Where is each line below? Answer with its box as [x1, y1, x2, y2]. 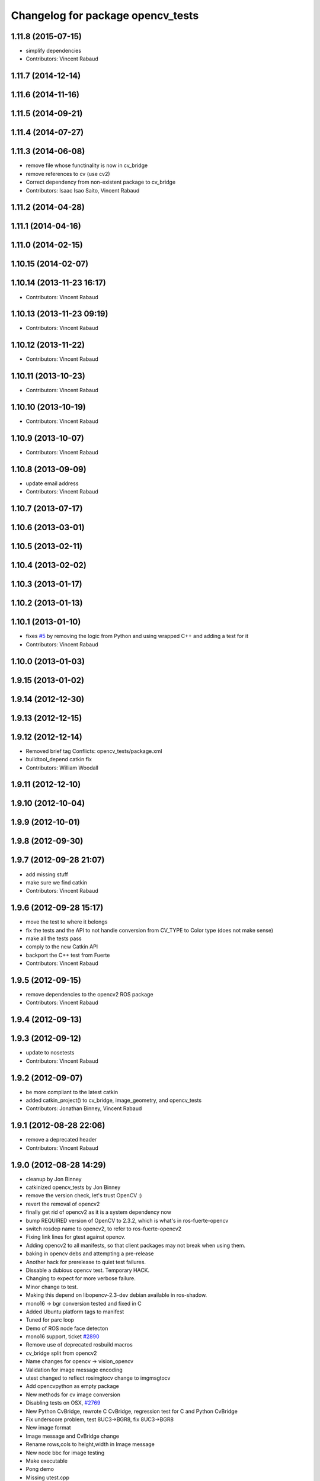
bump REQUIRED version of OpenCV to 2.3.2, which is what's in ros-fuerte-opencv [25, 1217, 229, 1224]
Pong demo [25, 1466, 55, 1473]
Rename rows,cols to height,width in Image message [25, 1441, 155, 1448]
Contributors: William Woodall [25, 764, 99, 771]
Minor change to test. [25, 1283, 78, 1290]
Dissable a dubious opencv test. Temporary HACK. [25, 1267, 150, 1274]
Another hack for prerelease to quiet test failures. [25, 1258, 146, 1265]
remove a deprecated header [25, 1136, 97, 1143]
